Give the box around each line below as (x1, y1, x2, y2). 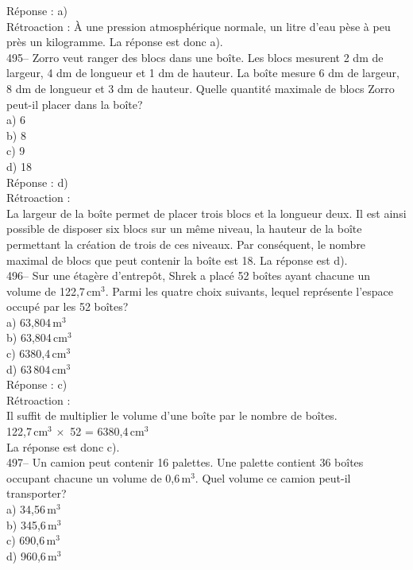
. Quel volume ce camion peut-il (195, 469, 351, 486)
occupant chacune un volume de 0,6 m (6, 469, 191, 486)
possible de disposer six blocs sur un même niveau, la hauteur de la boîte (6, 220, 362, 237)
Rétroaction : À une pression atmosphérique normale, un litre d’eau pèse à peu (6, 17, 391, 34)
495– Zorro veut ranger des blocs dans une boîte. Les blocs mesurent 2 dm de (6, 48, 384, 65)
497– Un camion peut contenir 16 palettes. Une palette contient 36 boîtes (6, 454, 364, 471)
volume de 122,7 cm (6, 282, 101, 299)
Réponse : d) (6, 173, 68, 190)
